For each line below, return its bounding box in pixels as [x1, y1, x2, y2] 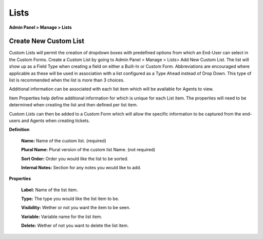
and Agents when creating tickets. [21, 118, 90, 123]
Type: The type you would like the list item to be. [21, 196, 119, 202]
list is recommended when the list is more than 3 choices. [9, 77, 125, 83]
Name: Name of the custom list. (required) [21, 138, 107, 143]
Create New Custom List [9, 37, 85, 45]
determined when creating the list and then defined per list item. [9, 102, 138, 108]
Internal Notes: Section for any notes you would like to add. [21, 164, 141, 170]
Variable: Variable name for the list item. [21, 214, 102, 219]
